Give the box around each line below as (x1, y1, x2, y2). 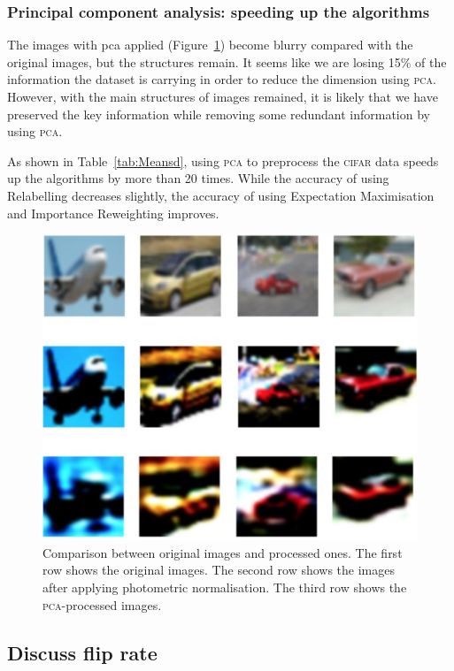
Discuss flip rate (7, 638, 158, 666)
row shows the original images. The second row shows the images (42, 560, 396, 579)
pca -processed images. (42, 595, 162, 614)
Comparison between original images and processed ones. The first (42, 543, 403, 561)
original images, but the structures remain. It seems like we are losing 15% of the (7, 52, 447, 71)
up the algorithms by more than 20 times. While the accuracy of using (7, 169, 389, 187)
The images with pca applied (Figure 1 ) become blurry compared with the (7, 35, 413, 54)
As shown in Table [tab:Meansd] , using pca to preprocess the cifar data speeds (7, 151, 439, 170)
